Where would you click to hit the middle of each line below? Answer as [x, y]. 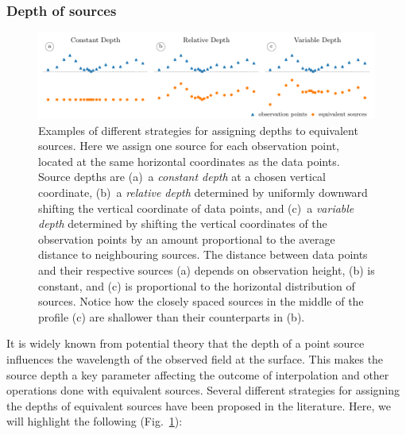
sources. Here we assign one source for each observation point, [189, 146]
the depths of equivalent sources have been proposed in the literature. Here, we [199, 405]
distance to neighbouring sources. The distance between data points [203, 254]
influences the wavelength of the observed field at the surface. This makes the [195, 358]
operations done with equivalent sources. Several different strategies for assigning [203, 390]
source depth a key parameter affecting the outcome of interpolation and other [198, 374]
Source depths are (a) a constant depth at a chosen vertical [182, 177]
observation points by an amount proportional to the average [187, 239]
